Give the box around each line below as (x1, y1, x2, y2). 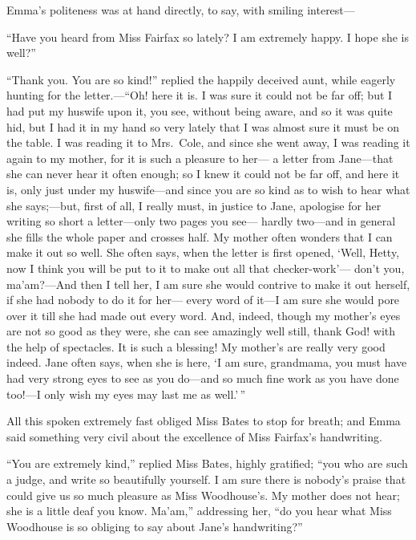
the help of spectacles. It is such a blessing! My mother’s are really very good (6, 338, 386, 355)
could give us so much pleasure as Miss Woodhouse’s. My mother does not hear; (6, 486, 400, 503)
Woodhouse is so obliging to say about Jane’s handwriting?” (6, 518, 303, 534)
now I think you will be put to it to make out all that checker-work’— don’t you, (6, 259, 405, 276)
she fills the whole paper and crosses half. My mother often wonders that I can (6, 228, 393, 245)
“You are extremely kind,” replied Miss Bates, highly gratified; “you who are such (6, 455, 408, 472)
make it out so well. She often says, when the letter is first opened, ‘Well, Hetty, (6, 244, 400, 261)
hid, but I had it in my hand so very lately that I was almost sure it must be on (6, 118, 400, 135)
